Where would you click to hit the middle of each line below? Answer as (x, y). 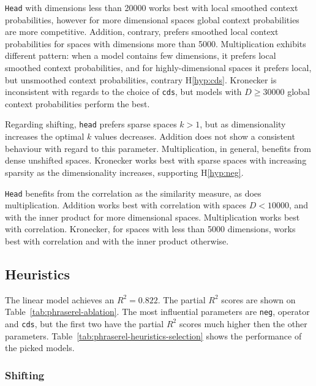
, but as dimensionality (243, 124)
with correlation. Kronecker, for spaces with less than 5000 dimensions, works (150, 229)
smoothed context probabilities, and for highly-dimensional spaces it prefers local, (158, 68)
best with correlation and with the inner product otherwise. (117, 240)
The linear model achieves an (60, 299)
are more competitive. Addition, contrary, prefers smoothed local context (142, 32)
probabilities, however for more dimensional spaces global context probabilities (152, 19)
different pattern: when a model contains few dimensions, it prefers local (141, 55)
